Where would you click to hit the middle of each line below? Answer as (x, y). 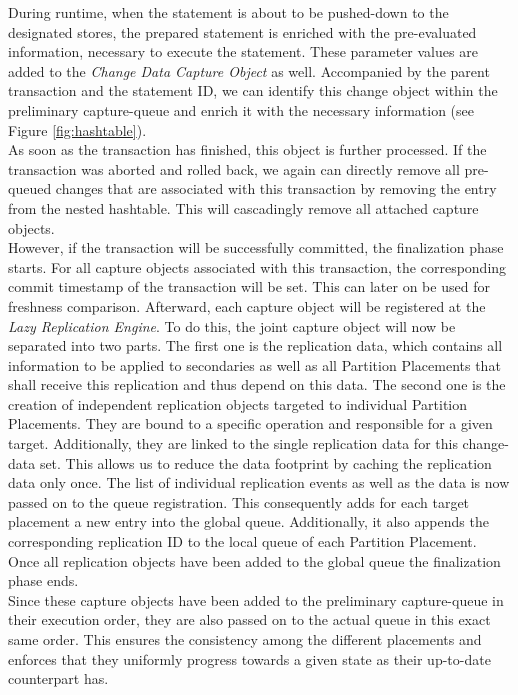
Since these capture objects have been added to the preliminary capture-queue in (256, 599)
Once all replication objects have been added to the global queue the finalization (254, 560)
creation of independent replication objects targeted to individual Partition (238, 403)
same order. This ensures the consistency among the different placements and (245, 639)
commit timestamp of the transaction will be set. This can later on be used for (249, 286)
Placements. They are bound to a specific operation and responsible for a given (250, 423)
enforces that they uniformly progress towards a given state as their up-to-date (249, 658)
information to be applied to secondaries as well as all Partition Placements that (254, 364)
